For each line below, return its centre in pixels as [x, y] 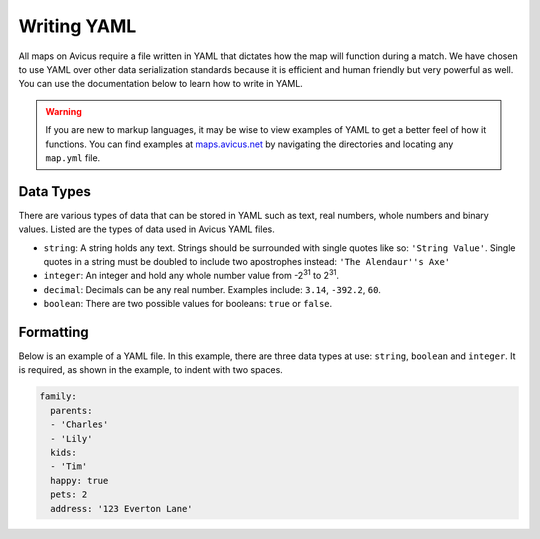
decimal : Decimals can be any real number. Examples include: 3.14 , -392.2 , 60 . [212, 289]
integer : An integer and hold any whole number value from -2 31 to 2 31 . [191, 275]
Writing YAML [77, 26]
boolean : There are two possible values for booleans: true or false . [188, 304]
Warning [63, 111]
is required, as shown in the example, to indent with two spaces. [151, 370]
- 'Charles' [79, 424]
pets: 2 [69, 494]
